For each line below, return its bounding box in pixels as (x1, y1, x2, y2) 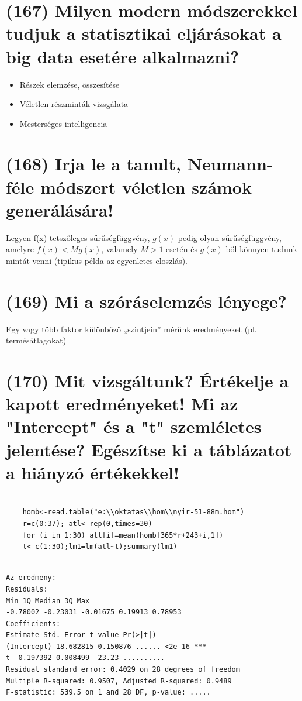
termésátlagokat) (6, 334, 67, 346)
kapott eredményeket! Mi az (6, 391, 238, 415)
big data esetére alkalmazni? (6, 44, 239, 68)
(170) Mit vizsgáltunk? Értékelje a (6, 369, 289, 393)
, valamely (101, 243, 138, 255)
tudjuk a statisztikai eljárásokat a (6, 21, 282, 45)
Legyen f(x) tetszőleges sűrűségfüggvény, (6, 231, 150, 243)
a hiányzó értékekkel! (6, 460, 179, 484)
